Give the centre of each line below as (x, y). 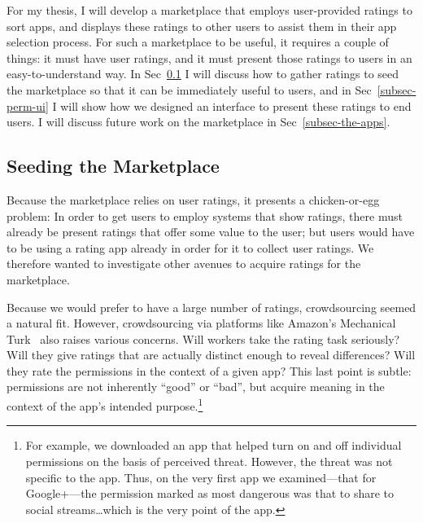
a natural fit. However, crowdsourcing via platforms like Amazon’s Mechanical (201, 323)
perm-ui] (28, 105)
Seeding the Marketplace (113, 166)
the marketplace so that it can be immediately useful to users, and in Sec (189, 89)
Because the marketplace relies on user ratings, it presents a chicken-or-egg (193, 199)
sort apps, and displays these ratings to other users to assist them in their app (202, 26)
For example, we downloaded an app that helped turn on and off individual (214, 445)
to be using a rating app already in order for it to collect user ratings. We (190, 247)
